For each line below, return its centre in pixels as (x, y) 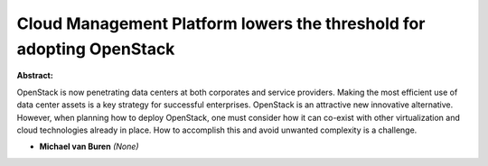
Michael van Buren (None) (89, 147)
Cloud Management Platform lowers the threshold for (221, 23)
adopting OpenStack (96, 49)
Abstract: (35, 76)
